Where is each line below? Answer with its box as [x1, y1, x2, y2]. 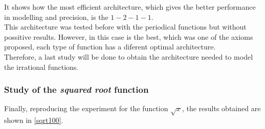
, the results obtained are [182, 103, 261, 114]
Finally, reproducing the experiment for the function [4, 103, 168, 114]
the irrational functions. [4, 61, 79, 72]
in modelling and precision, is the [4, 11, 108, 22]
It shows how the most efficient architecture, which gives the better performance [4, 2, 256, 12]
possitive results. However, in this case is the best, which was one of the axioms [4, 31, 253, 42]
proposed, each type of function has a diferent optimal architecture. [4, 41, 216, 52]
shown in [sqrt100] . [4, 115, 63, 125]
